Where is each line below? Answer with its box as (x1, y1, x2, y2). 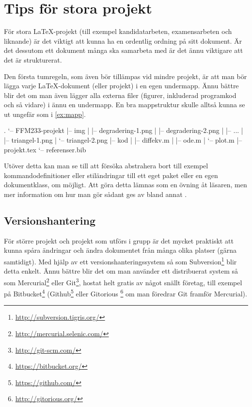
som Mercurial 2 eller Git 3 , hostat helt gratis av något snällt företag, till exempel (4, 276, 242, 287)
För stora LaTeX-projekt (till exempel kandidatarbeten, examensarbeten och (4, 26, 232, 36)
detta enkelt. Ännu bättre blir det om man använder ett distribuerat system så (4, 266, 238, 276)
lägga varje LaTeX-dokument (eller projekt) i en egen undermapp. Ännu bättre (4, 81, 239, 91)
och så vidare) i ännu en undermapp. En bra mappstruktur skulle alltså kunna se (4, 99, 245, 110)
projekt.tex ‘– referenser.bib (4, 144, 86, 154)
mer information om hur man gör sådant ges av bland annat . (4, 189, 187, 199)
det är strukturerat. (4, 54, 62, 65)
